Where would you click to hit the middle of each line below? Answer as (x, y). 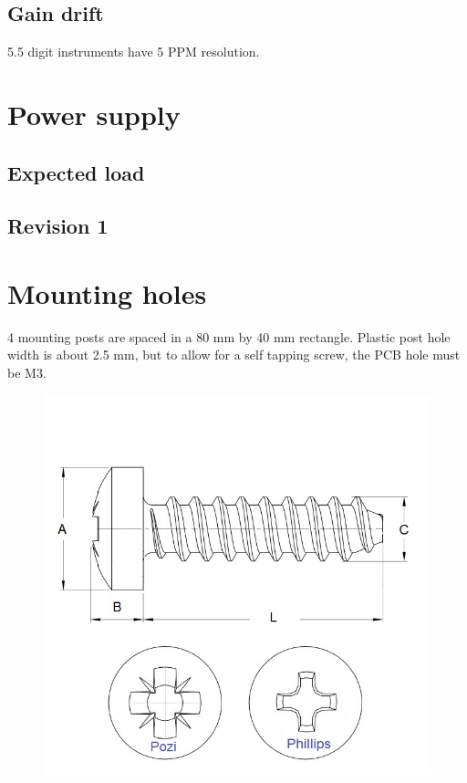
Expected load (76, 172)
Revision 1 (58, 226)
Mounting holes (107, 292)
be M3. (27, 373)
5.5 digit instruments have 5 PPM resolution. (134, 52)
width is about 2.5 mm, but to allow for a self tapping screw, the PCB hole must (234, 355)
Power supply (94, 114)
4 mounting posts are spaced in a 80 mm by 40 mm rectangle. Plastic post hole (229, 336)
